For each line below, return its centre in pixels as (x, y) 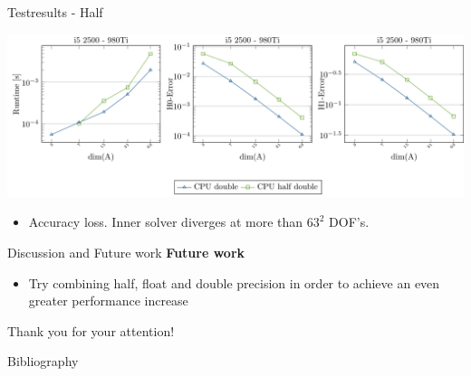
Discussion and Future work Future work (126, 252)
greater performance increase (108, 301)
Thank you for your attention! (91, 330)
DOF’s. (349, 222)
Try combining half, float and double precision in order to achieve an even (234, 282)
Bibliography (43, 361)
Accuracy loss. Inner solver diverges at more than (166, 222)
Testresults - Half (55, 12)
